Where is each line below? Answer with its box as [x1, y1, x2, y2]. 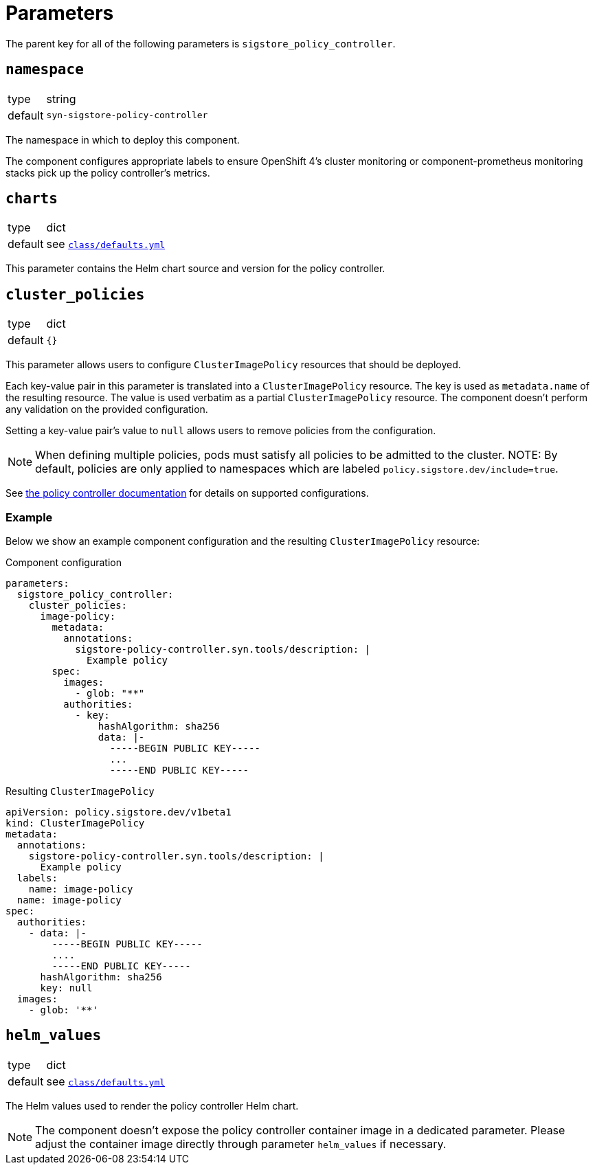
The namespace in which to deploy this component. [5, 133, 240, 146]
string [46, 91, 76, 106]
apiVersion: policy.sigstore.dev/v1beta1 [5, 807, 232, 818]
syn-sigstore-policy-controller [46, 110, 208, 121]
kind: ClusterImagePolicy [5, 818, 145, 829]
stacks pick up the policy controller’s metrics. [5, 166, 210, 179]
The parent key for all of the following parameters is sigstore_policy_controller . [5, 37, 396, 49]
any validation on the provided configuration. [5, 403, 208, 416]
